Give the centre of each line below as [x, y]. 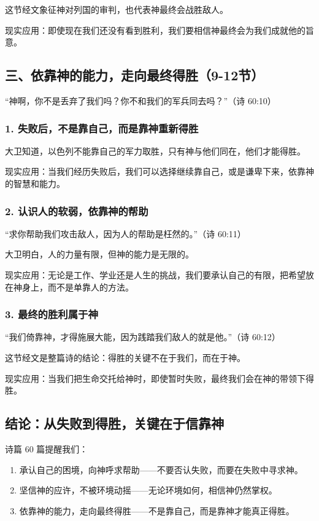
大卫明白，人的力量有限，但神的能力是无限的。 [99, 254]
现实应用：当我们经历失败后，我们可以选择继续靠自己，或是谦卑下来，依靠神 [159, 171]
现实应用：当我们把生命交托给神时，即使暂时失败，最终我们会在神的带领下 [155, 378]
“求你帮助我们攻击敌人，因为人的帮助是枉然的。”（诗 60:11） [125, 233]
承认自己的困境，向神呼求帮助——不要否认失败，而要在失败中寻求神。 [161, 469]
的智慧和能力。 [35, 183]
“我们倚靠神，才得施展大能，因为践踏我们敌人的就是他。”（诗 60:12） [143, 337]
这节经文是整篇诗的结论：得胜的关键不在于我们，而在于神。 [125, 357]
